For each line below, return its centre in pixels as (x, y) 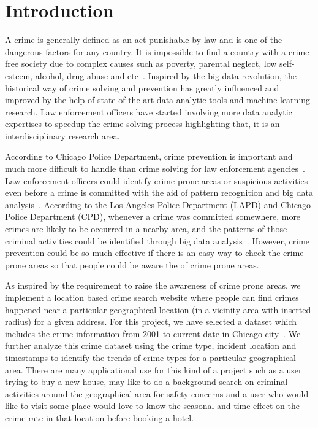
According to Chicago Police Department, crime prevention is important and (149, 156)
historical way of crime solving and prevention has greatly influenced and (142, 88)
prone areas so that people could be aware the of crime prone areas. (132, 264)
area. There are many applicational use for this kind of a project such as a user (153, 369)
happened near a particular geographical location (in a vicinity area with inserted (158, 309)
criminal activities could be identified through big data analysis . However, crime (157, 240)
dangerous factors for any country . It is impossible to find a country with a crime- (159, 51)
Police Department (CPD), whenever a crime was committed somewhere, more (153, 216)
